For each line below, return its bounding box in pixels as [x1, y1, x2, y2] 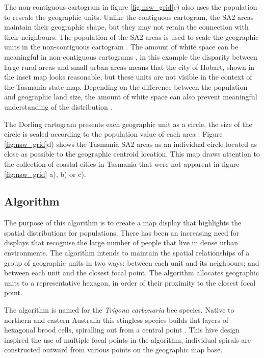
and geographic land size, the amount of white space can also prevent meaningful [4, 91, 257, 102]
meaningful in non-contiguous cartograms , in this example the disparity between [4, 51, 257, 62]
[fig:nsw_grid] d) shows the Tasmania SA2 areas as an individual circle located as [4, 138, 257, 149]
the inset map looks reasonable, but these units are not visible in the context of [4, 71, 252, 82]
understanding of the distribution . [4, 101, 113, 112]
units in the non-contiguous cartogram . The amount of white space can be [4, 41, 239, 52]
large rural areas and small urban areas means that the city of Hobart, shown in [4, 61, 255, 72]
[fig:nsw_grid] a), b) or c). [4, 168, 86, 179]
